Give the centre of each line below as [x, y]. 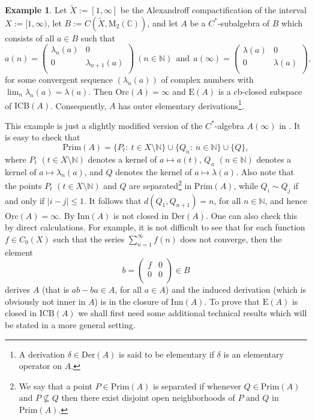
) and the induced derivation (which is [236, 289]
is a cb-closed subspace [260, 91]
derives [18, 289]
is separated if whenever [197, 385]
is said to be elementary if [166, 354]
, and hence [286, 200]
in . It [290, 125]
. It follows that [113, 200]
